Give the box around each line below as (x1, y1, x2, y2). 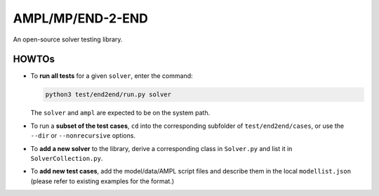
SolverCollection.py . (30, 154, 103, 162)
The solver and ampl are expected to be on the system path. (30, 109, 211, 117)
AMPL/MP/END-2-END (13, 11, 149, 26)
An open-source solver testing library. (13, 35, 123, 44)
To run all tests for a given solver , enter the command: (30, 72, 193, 80)
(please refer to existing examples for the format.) (30, 176, 175, 185)
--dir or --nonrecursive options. (30, 131, 136, 140)
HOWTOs (13, 53, 55, 65)
